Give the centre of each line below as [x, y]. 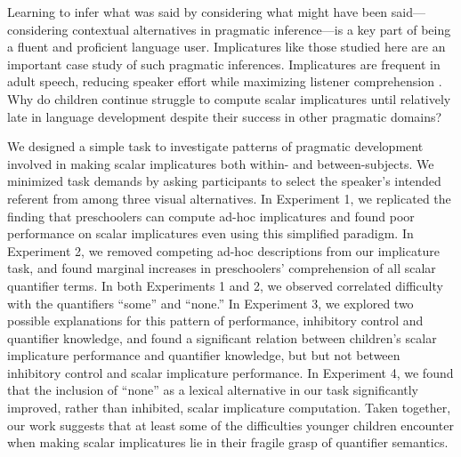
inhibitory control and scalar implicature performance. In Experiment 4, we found [230, 372]
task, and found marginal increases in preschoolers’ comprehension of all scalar [222, 268]
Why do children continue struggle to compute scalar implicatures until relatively [229, 98]
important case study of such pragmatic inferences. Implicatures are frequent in [224, 64]
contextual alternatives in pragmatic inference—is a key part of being [262, 29]
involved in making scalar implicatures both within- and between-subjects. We [221, 163]
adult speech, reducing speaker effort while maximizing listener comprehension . [225, 81]
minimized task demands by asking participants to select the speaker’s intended [224, 181]
